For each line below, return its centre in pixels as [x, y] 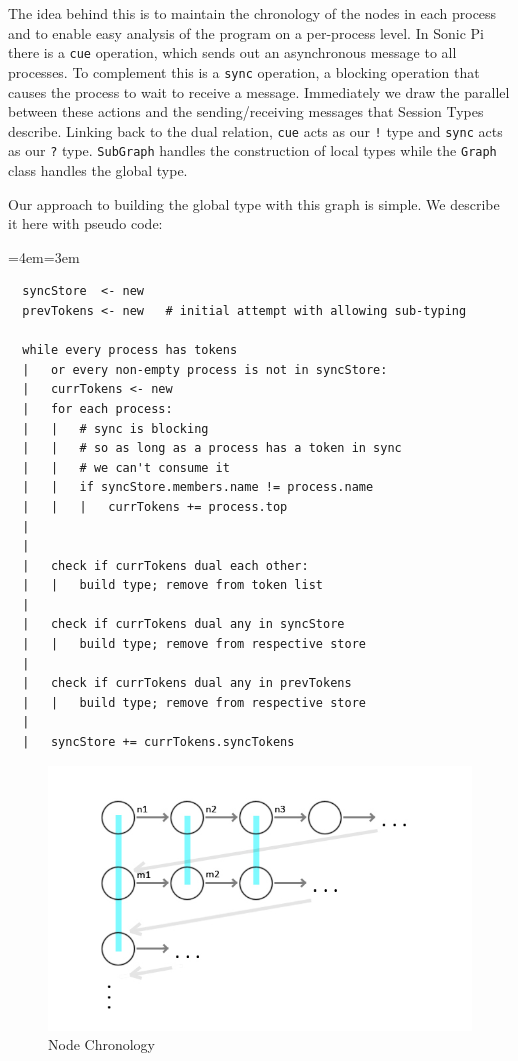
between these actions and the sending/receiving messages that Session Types [246, 111]
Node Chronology [102, 1044]
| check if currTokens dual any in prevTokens [187, 683]
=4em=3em [44, 256]
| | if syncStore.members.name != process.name [198, 487]
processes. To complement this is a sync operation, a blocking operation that [244, 71]
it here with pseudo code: [85, 223]
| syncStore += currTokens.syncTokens [158, 742]
